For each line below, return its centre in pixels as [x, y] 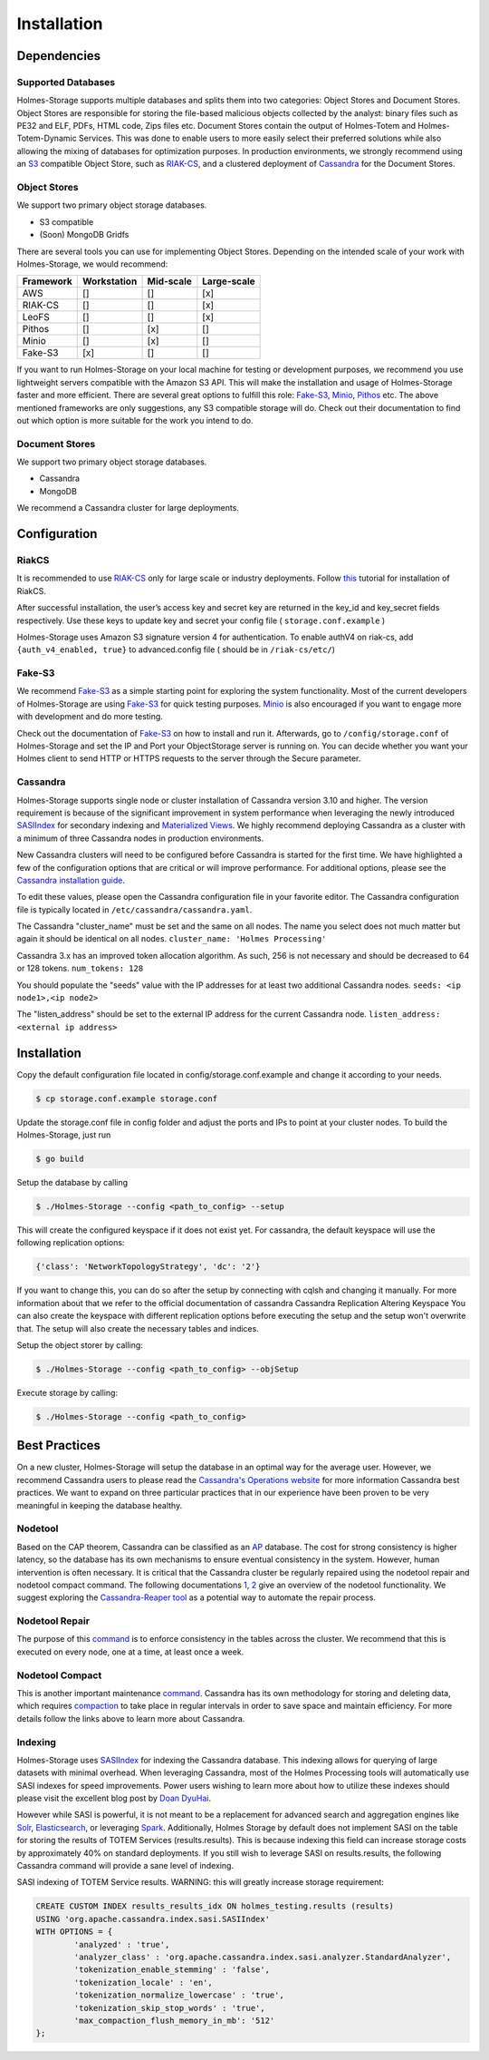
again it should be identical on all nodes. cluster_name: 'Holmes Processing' [172, 939]
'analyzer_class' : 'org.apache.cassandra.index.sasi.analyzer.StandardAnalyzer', [263, 1957]
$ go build [60, 1159]
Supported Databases [66, 82]
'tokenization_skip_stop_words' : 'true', [170, 2008]
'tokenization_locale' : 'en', [143, 1982]
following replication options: [71, 1243]
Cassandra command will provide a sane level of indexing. [125, 1865]
